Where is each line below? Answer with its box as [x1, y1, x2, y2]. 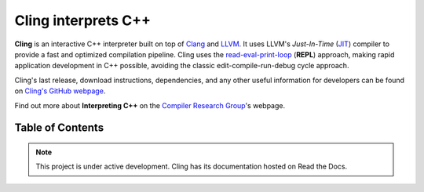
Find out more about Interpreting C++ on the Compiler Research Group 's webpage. [14, 100, 286, 110]
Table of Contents [14, 121, 104, 135]
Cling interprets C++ [14, 12, 152, 29]
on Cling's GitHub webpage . [14, 86, 106, 96]
